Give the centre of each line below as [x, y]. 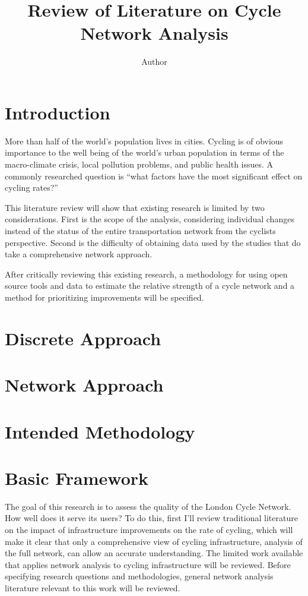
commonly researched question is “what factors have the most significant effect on [154, 176]
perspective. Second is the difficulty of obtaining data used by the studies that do [153, 242]
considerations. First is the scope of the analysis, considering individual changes [150, 219]
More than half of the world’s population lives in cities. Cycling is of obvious [144, 141]
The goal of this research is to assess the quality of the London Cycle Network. [148, 506]
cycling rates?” [31, 187]
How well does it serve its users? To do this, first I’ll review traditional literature [151, 518]
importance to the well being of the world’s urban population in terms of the [145, 152]
